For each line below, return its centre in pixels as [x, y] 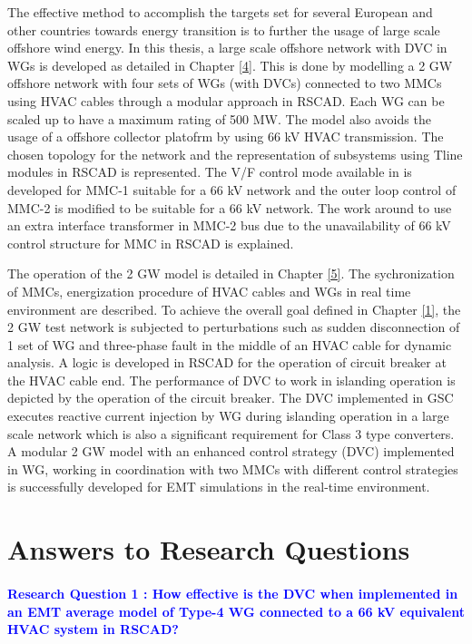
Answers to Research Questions [209, 549]
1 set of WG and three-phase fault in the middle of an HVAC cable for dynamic [230, 344]
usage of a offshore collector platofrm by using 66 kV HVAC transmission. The [226, 137]
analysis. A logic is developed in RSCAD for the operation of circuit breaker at [227, 362]
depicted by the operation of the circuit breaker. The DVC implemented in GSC [231, 398]
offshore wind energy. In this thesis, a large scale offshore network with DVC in [227, 48]
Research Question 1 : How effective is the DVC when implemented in [233, 593]
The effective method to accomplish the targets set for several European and [220, 12]
